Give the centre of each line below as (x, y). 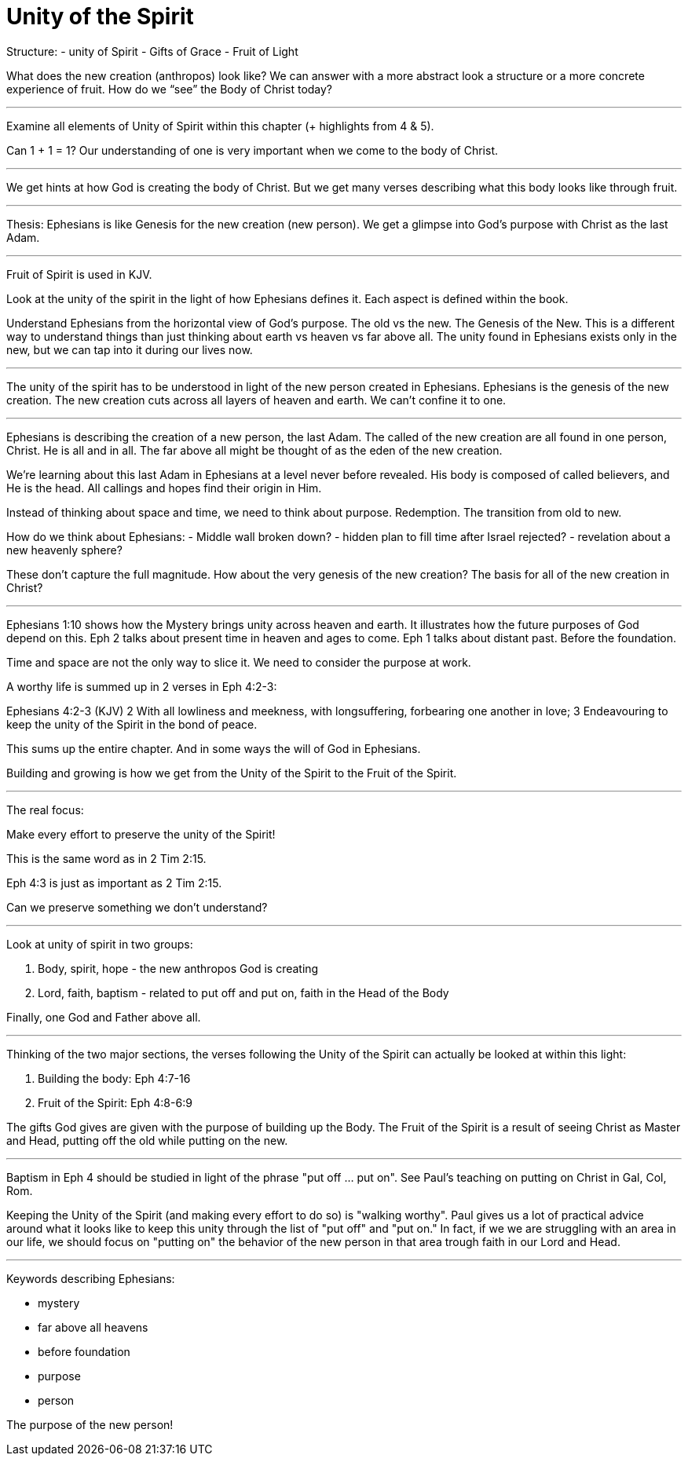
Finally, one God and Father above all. (104, 1017)
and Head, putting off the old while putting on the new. (147, 1140)
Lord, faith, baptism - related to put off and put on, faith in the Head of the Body (243, 992)
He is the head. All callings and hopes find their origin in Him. (164, 488)
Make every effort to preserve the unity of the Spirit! (141, 834)
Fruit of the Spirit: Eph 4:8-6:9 (115, 1102)
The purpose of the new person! (90, 1424)
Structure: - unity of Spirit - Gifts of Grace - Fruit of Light (152, 51)
